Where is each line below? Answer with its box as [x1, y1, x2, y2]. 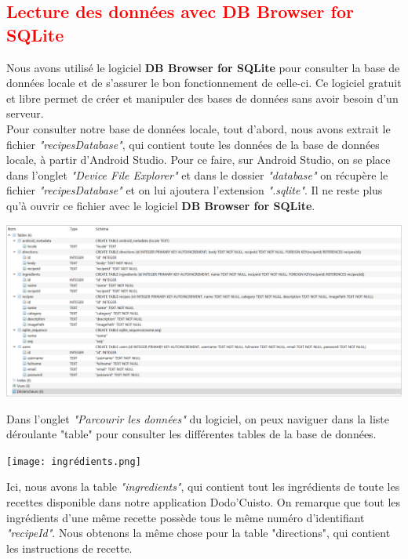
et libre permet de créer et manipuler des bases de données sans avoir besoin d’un [6, 89, 399, 106]
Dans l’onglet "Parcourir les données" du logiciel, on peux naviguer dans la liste [6, 410, 389, 427]
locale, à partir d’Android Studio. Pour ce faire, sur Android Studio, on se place [6, 151, 391, 168]
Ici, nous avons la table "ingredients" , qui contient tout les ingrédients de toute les [6, 478, 400, 495]
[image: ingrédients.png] [6, 456, 141, 467]
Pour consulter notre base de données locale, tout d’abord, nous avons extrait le [6, 120, 391, 136]
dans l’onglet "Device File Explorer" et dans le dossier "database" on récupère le [6, 166, 388, 183]
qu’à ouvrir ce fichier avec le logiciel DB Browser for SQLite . [6, 197, 315, 213]
